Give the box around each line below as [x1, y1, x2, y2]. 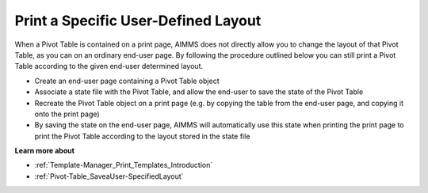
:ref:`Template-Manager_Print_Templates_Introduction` [34, 161, 213, 170]
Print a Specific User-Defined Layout [14, 12, 262, 29]
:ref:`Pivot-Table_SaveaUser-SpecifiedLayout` [34, 171, 184, 181]
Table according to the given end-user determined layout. [14, 62, 204, 71]
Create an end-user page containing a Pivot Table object [34, 76, 220, 85]
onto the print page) [34, 109, 100, 119]
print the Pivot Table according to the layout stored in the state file [34, 131, 250, 141]
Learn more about [14, 146, 75, 156]
